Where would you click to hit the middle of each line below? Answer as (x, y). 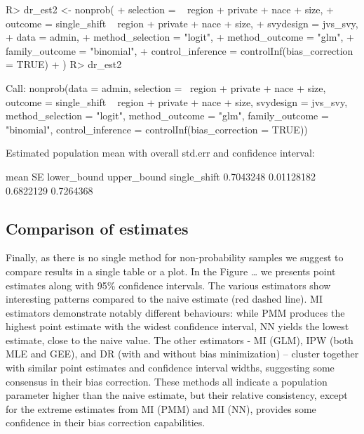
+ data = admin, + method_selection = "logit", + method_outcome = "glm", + (180, 37)
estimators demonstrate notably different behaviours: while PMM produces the (175, 312)
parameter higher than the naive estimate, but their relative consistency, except (177, 395)
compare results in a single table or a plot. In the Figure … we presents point (171, 271)
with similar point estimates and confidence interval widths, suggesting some (170, 368)
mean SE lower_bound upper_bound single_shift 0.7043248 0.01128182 (161, 176)
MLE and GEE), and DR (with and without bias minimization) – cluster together (182, 354)
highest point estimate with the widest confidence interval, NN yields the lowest (177, 326)
